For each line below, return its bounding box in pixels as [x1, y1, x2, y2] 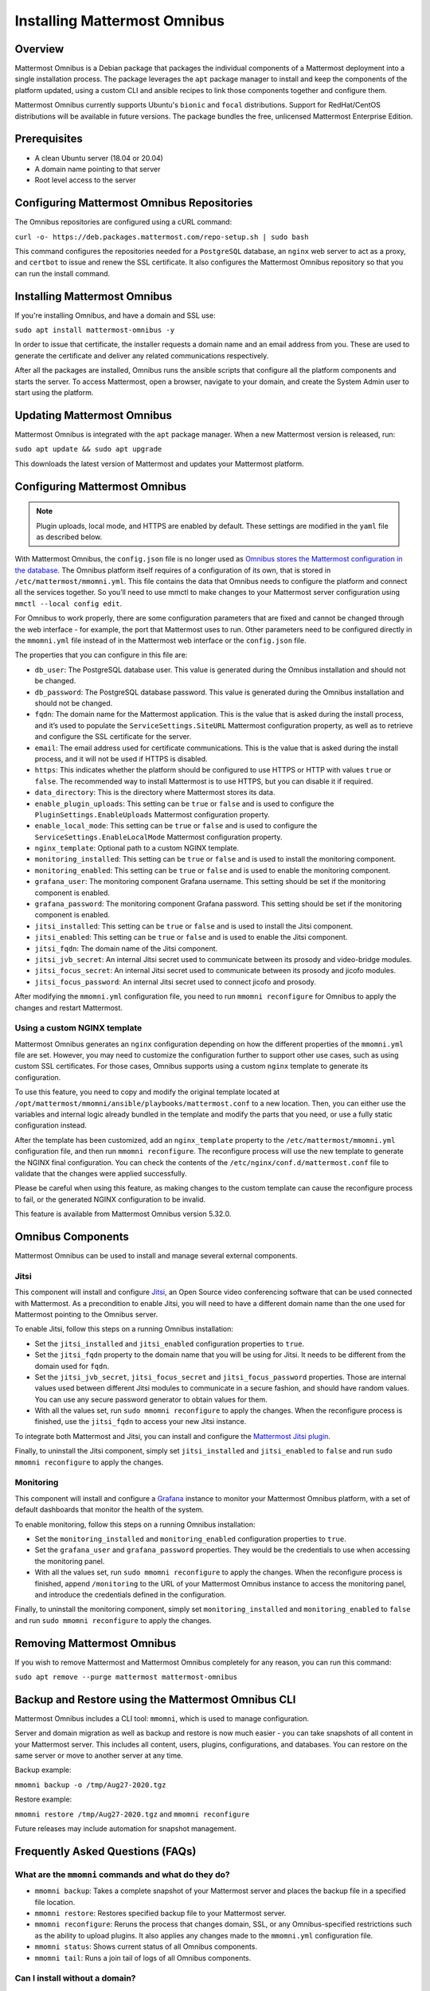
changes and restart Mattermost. [14, 1003, 123, 1012]
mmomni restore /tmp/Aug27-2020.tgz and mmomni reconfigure [14, 1809, 250, 1819]
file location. [34, 1897, 76, 1907]
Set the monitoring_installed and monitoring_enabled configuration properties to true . [34, 1534, 346, 1543]
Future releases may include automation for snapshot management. [14, 1824, 236, 1833]
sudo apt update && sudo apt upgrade [14, 444, 162, 454]
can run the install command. [14, 268, 111, 278]
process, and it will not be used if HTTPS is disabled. [34, 753, 208, 764]
